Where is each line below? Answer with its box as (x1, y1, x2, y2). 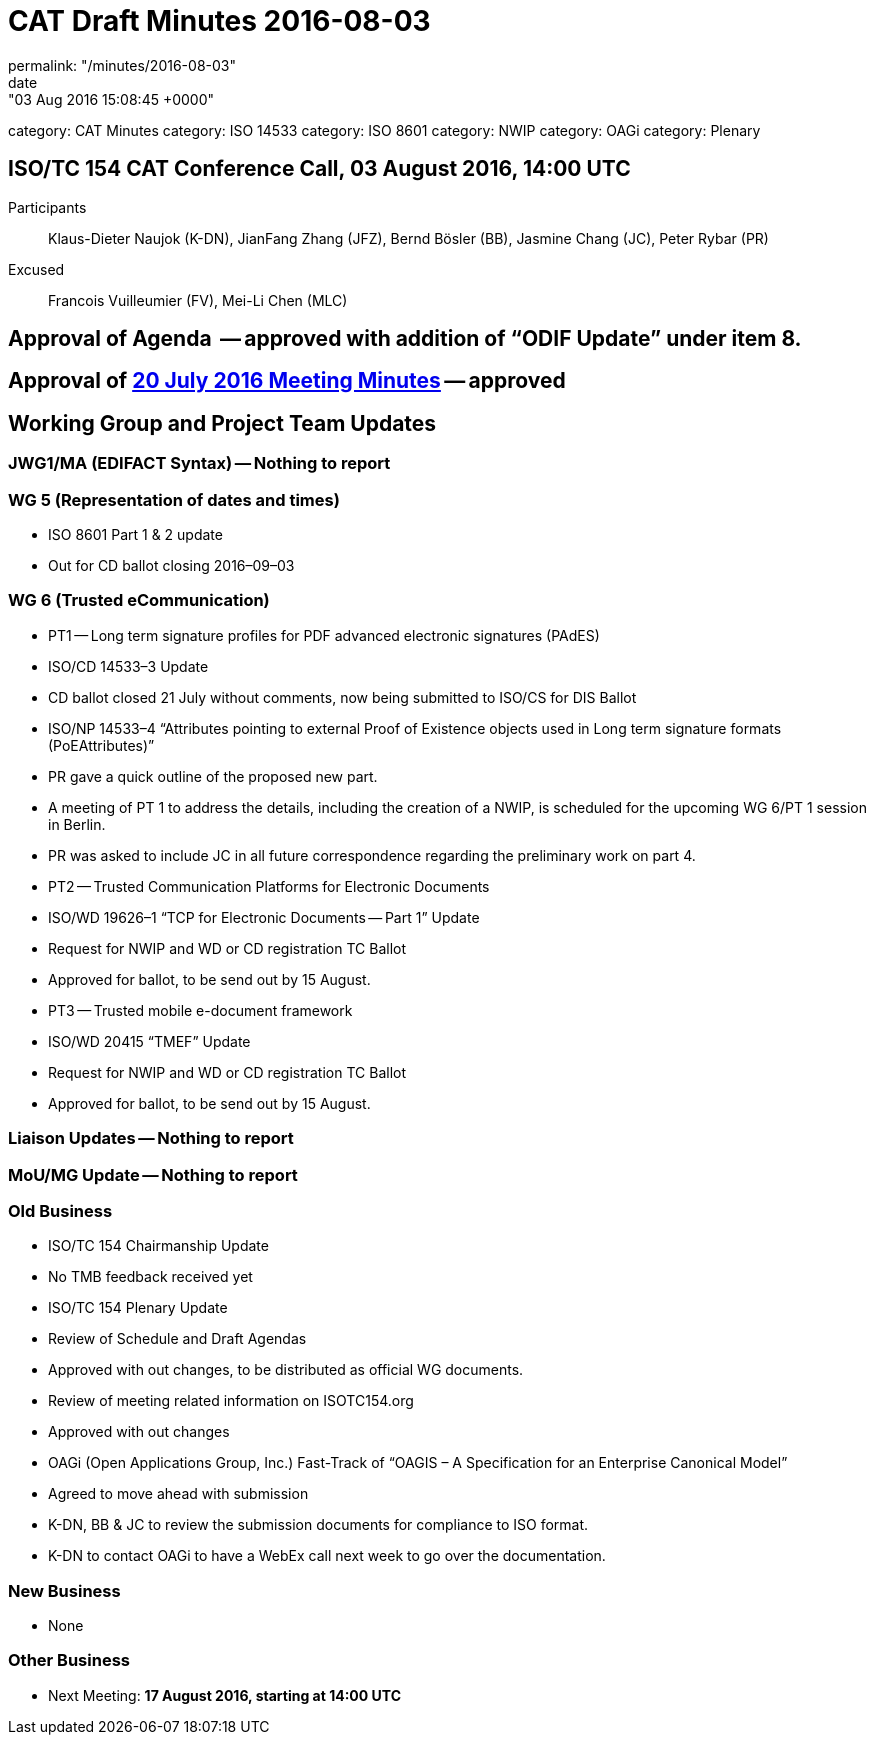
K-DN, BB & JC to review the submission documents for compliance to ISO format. (48, 1516, 589, 1534)
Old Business (8, 1200, 113, 1221)
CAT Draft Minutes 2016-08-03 (8, 4, 431, 38)
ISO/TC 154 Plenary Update (48, 1299, 228, 1317)
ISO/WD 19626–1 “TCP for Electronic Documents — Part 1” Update (48, 908, 480, 926)
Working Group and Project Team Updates (8, 410, 437, 436)
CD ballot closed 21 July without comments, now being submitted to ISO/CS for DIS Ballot (48, 688, 637, 706)
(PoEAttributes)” (48, 736, 155, 754)
